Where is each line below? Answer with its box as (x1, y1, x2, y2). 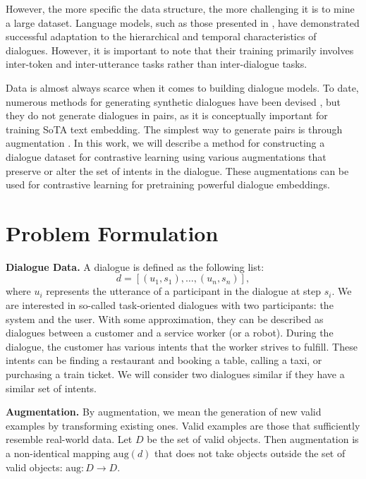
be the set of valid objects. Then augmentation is (147, 432, 359, 447)
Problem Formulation (6, 218, 219, 247)
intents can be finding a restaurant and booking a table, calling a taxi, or (6, 353, 322, 368)
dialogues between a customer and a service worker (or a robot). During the (6, 325, 334, 340)
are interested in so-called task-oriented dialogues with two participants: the (6, 298, 334, 313)
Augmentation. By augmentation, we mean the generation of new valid (6, 404, 322, 419)
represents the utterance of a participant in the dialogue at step (46, 284, 321, 298)
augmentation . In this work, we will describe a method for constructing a (6, 135, 325, 150)
